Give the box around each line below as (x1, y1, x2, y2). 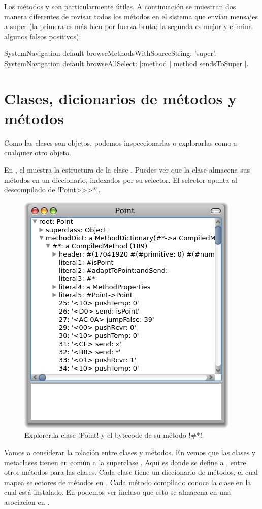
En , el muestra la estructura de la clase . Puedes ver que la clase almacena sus (4, 164, 250, 175)
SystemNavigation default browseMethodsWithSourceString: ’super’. (4, 48, 216, 59)
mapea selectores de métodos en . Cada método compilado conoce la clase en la (4, 476, 251, 487)
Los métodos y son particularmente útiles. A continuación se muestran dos (4, 1, 236, 11)
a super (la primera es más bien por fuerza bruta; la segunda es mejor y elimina (4, 21, 252, 32)
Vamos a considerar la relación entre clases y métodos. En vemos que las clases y (4, 447, 256, 458)
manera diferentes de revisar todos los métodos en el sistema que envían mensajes (4, 11, 258, 21)
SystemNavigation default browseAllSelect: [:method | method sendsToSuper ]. (4, 58, 249, 68)
